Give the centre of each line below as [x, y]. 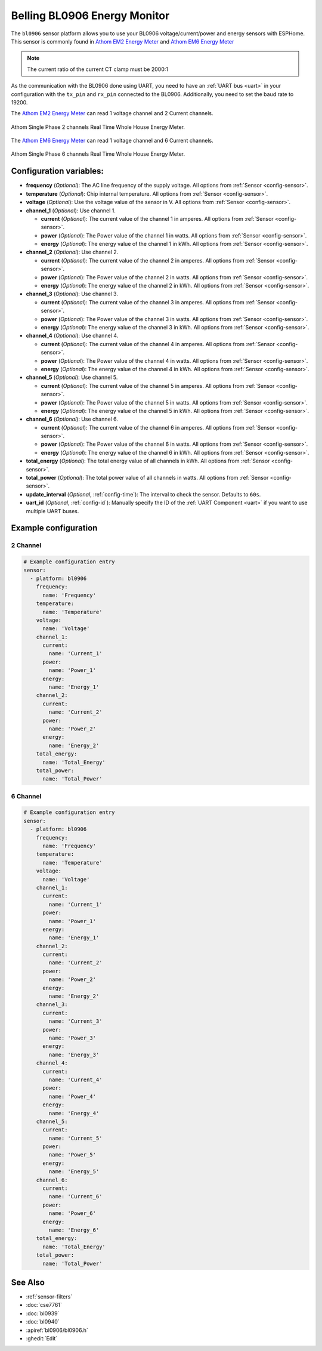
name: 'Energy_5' [74, 1172]
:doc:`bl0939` [43, 1313]
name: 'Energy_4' [74, 1113]
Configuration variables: [58, 171]
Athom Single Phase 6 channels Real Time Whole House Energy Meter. [98, 154]
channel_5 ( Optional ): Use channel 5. [72, 377]
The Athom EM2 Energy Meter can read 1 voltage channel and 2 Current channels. [112, 113]
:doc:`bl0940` [43, 1322]
